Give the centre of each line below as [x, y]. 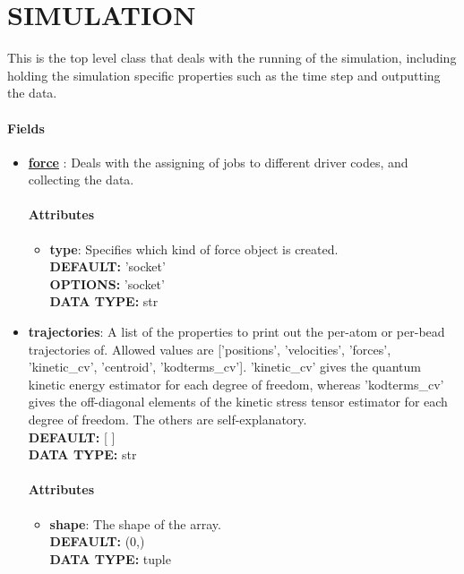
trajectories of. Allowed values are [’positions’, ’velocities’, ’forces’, [210, 349]
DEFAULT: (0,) [97, 541]
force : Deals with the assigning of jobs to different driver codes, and [218, 162]
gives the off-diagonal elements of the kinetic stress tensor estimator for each [238, 402]
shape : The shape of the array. [135, 523]
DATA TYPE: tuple [110, 558]
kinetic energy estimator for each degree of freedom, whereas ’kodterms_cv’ [236, 384]
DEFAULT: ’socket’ [107, 266]
